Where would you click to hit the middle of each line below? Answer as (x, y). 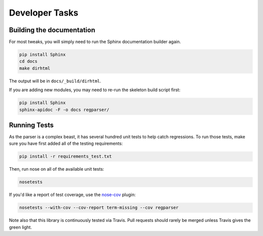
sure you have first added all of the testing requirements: (66, 143)
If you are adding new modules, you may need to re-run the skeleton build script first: (95, 90)
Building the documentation (52, 30)
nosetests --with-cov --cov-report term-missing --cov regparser (99, 208)
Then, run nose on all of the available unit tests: (56, 169)
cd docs (28, 61)
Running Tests (31, 125)
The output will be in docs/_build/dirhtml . (55, 81)
